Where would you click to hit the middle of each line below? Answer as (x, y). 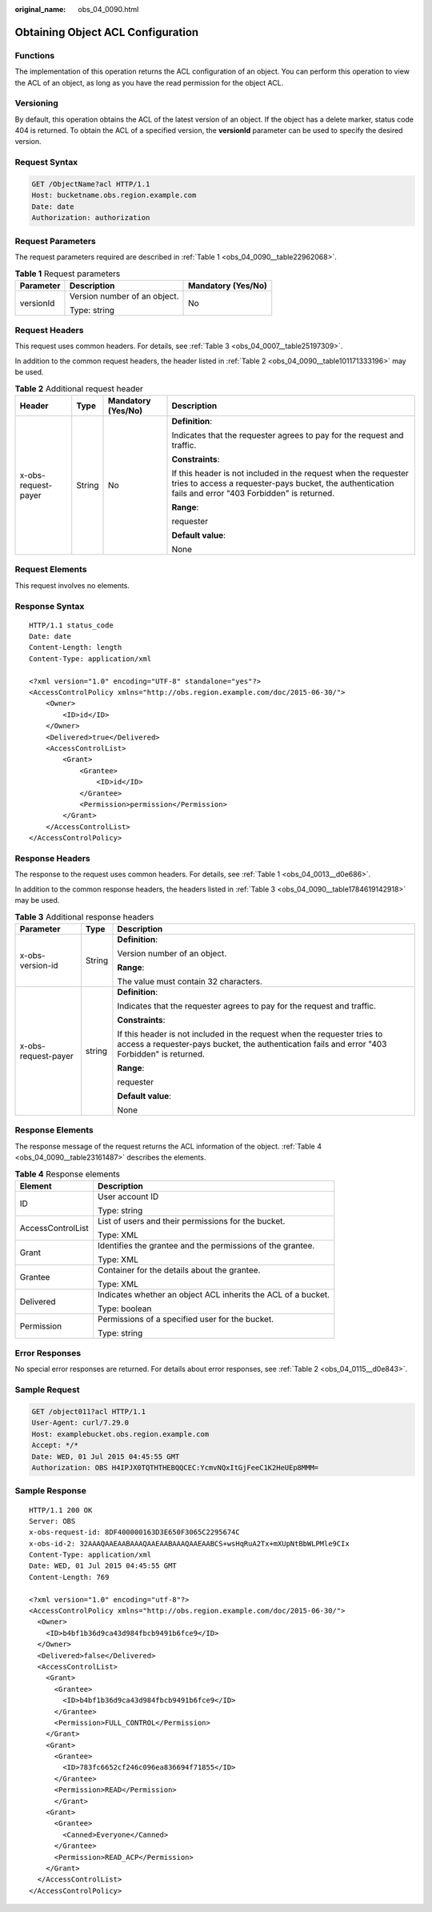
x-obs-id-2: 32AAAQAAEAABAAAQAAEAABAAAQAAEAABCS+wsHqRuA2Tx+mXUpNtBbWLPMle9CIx (189, 1543)
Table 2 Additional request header (79, 388)
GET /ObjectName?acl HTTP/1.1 (91, 184)
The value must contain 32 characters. (190, 981)
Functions (35, 55)
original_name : (40, 9)
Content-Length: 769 (69, 1577)
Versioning (37, 103)
